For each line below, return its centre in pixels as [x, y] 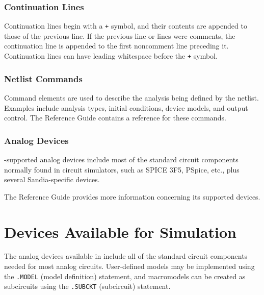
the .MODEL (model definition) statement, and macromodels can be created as [125, 276]
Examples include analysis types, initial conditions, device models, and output [126, 107]
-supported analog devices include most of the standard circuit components [121, 159]
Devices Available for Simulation [120, 231]
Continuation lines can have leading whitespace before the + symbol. [111, 56]
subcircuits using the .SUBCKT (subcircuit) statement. [87, 286]
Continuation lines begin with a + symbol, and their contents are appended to [126, 26]
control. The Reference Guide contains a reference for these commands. [115, 118]
